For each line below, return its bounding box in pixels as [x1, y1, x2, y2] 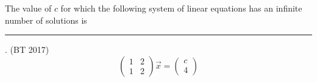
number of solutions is [5, 13, 87, 26]
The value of [5, 2, 52, 14]
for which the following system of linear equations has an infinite [60, 2, 302, 14]
